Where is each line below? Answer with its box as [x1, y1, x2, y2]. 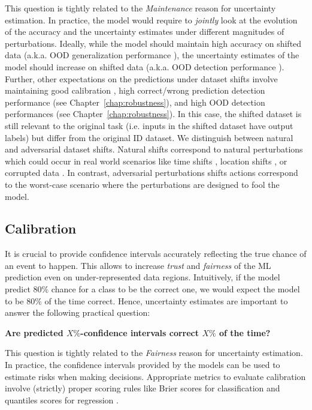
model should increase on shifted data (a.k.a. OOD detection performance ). [5, 60, 284, 73]
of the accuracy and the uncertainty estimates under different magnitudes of [5, 25, 284, 38]
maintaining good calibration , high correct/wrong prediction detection [5, 84, 265, 97]
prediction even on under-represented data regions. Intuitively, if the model [5, 271, 280, 283]
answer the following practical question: [5, 306, 150, 319]
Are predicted [5, 326, 63, 339]
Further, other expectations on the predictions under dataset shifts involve [5, 72, 278, 85]
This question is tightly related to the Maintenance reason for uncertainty [5, 2, 276, 14]
